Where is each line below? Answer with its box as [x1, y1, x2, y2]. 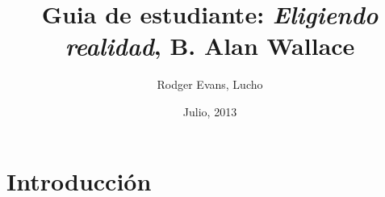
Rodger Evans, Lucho [157, 76, 263, 93]
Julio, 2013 [182, 103, 237, 119]
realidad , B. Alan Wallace [65, 29, 355, 63]
